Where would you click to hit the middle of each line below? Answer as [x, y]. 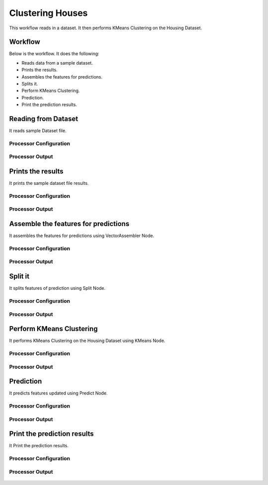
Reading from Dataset [44, 119]
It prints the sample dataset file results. [49, 183]
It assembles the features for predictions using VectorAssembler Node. [82, 236]
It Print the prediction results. [39, 446]
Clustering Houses [48, 13]
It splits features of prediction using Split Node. [57, 288]
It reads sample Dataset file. [38, 131]
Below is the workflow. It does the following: [54, 54]
